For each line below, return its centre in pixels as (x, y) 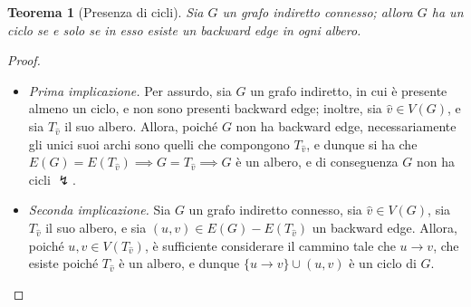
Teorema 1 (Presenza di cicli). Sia (106, 12)
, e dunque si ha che (362, 144)
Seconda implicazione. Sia (100, 210)
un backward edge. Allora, (384, 227)
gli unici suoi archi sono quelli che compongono (159, 144)
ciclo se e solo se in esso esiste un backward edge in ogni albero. (184, 29)
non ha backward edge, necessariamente (346, 125)
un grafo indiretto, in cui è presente (349, 90)
